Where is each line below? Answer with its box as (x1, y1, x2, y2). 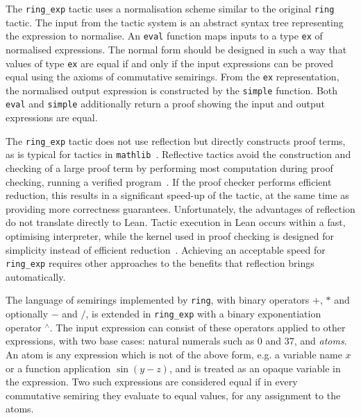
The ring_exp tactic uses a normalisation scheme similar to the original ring (6, 1, 335, 15)
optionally (6, 306, 49, 321)
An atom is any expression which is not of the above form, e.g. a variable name (6, 347, 342, 361)
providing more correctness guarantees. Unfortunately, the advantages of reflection (6, 201, 355, 216)
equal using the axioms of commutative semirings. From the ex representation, (6, 69, 339, 84)
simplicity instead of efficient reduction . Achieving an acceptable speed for (6, 242, 326, 256)
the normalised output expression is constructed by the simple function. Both (6, 82, 338, 97)
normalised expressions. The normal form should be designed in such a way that (6, 42, 347, 56)
